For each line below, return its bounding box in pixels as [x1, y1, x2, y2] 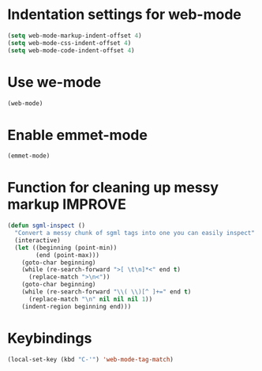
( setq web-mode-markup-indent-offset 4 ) [7, 32, 143, 40]
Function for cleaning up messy [7, 179, 219, 197]
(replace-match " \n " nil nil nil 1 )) [28, 295, 153, 303]
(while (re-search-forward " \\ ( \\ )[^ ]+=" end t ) [21, 288, 192, 296]
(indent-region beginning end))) [21, 302, 132, 310]
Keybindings [7, 329, 92, 347]
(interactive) [14, 236, 61, 244]
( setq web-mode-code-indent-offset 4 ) [7, 46, 135, 55]
